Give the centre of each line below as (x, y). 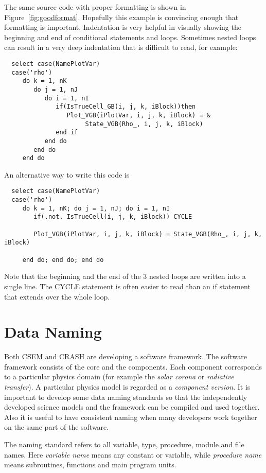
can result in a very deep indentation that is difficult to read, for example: (121, 47)
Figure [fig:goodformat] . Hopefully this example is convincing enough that (121, 17)
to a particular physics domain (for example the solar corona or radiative (119, 376)
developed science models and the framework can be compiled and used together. (132, 407)
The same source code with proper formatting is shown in (95, 7)
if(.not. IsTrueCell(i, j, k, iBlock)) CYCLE (113, 217)
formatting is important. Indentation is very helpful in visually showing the (123, 27)
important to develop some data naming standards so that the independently (126, 397)
